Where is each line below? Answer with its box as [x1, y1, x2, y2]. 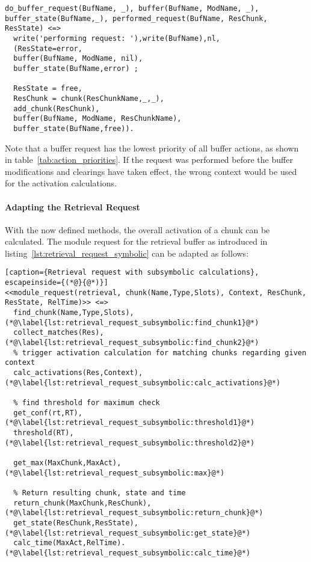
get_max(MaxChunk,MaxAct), [13, 458, 122, 467]
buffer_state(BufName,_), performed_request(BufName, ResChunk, [5, 14, 268, 23]
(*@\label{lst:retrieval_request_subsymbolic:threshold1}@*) [5, 418, 255, 427]
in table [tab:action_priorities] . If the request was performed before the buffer [5, 153, 293, 166]
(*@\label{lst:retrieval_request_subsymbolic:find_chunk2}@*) [5, 338, 259, 347]
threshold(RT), [13, 428, 74, 437]
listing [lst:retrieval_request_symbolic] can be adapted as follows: [5, 246, 249, 259]
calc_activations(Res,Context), [13, 368, 143, 377]
